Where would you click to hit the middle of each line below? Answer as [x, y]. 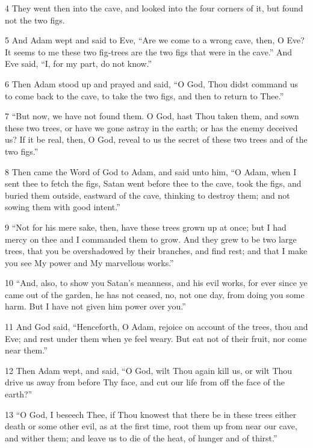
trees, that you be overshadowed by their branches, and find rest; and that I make [156, 251]
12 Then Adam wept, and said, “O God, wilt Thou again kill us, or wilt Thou [149, 370]
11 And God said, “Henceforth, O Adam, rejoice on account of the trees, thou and [156, 327]
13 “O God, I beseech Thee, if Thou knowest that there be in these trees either [151, 414]
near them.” [26, 350]
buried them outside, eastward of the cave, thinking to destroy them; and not [147, 195]
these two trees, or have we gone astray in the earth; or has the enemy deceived [151, 127]
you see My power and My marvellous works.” [89, 262]
